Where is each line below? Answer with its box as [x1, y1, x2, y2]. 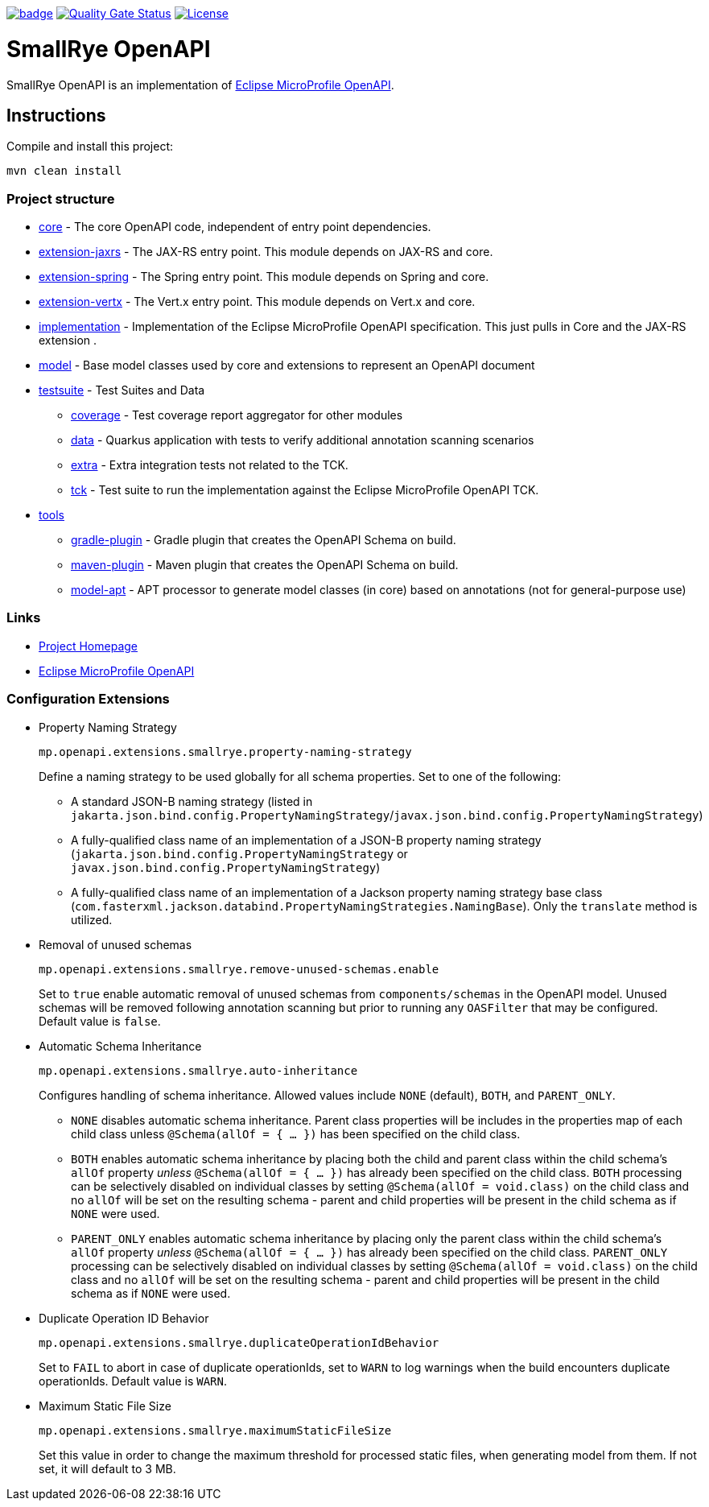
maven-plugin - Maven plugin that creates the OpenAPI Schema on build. [71, 558, 459, 572]
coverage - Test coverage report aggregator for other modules [71, 408, 403, 423]
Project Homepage [39, 638, 138, 653]
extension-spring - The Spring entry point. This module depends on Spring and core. [39, 270, 489, 284]
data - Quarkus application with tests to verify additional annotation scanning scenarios [71, 433, 534, 448]
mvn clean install [6, 164, 122, 178]
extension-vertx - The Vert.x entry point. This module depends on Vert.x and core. [39, 295, 476, 309]
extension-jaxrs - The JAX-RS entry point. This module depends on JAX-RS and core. [39, 245, 493, 259]
